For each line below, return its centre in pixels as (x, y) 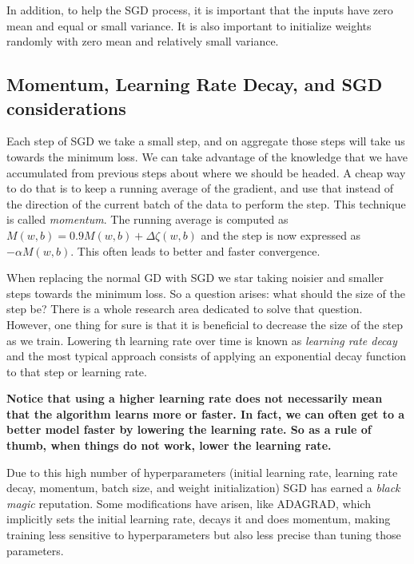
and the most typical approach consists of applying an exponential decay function (207, 356)
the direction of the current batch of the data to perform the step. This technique (206, 203)
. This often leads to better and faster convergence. (195, 250)
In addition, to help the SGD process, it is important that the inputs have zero (200, 10)
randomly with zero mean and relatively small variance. (143, 41)
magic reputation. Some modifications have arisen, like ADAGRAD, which (189, 503)
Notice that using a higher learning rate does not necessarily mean (195, 398)
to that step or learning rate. (77, 371)
